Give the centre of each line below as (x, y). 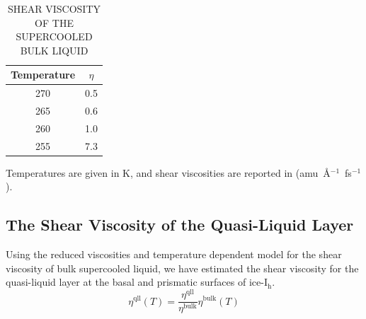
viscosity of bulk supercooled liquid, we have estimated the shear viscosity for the (182, 268)
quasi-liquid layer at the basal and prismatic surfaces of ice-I (137, 282)
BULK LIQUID (54, 50)
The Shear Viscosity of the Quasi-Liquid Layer (180, 225)
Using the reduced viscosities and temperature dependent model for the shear (174, 254)
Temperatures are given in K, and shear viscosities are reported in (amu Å (168, 172)
